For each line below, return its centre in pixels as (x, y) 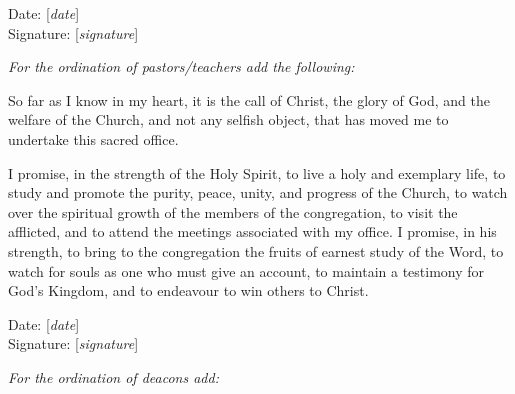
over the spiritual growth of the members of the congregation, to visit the (233, 211)
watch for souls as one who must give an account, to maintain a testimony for (246, 270)
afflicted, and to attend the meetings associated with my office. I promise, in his (252, 231)
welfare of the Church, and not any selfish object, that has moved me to (228, 119)
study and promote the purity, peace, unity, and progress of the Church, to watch (258, 192)
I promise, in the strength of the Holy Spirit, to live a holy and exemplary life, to (257, 172)
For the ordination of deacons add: (113, 376)
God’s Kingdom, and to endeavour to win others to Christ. (188, 290)
